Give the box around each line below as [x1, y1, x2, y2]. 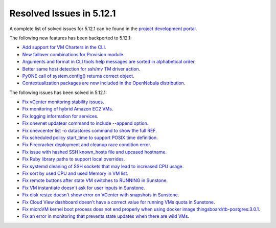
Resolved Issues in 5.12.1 [9, 8, 116, 19]
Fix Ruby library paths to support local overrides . [22, 156, 125, 162]
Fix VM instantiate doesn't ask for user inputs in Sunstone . [22, 185, 145, 191]
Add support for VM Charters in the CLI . [22, 44, 107, 51]
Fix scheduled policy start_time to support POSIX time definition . [22, 134, 158, 141]
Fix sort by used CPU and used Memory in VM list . [22, 170, 129, 176]
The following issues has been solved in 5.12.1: [9, 89, 107, 96]
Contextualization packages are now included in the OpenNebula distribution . [22, 80, 186, 86]
